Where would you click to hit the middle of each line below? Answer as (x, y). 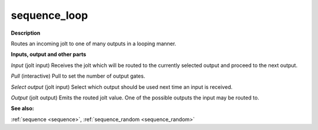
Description (26, 33)
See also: (23, 108)
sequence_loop (49, 15)
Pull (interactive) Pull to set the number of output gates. (78, 76)
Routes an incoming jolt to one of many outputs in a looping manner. (94, 44)
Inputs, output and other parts (49, 54)
